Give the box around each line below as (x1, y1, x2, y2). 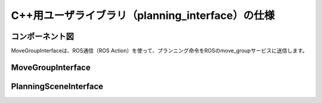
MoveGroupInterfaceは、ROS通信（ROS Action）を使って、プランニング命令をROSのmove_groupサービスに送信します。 (11, 47, 308, 54)
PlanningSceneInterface (11, 81, 104, 91)
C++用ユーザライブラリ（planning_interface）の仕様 (11, 9, 275, 22)
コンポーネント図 (11, 31, 74, 41)
